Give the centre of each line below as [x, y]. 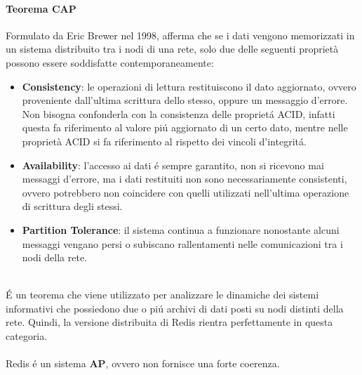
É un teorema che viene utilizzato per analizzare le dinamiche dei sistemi [162, 295]
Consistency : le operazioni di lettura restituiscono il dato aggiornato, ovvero [189, 86]
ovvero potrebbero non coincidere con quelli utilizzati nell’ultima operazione [186, 192]
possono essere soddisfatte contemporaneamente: [110, 62]
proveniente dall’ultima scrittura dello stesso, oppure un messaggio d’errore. [185, 100]
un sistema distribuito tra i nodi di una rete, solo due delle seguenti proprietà [172, 49]
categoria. [27, 336]
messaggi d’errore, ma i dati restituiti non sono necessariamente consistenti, [185, 179]
